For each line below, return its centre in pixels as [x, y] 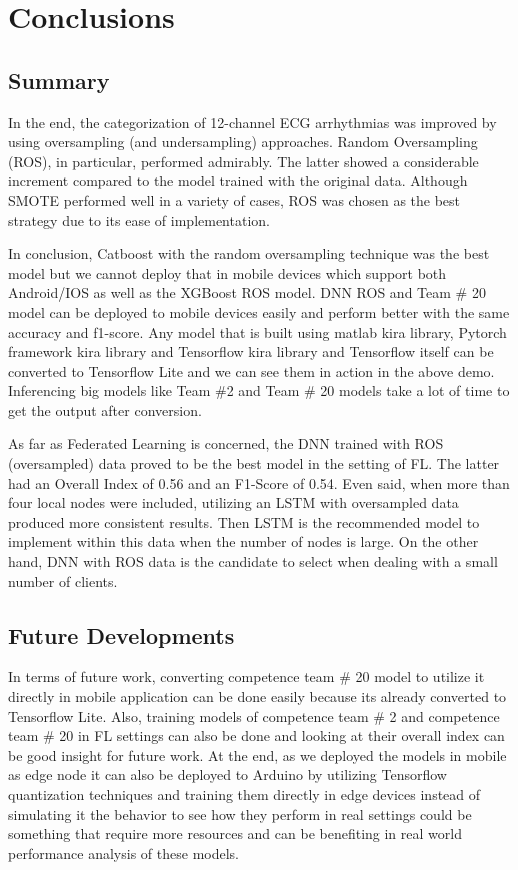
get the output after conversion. [105, 409]
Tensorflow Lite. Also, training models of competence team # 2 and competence [254, 715]
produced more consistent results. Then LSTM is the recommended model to [244, 521]
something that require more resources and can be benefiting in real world [235, 833]
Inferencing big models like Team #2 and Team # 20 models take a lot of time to [259, 390]
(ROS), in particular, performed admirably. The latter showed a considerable [243, 160]
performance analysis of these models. [123, 852]
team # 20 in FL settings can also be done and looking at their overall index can [256, 735]
